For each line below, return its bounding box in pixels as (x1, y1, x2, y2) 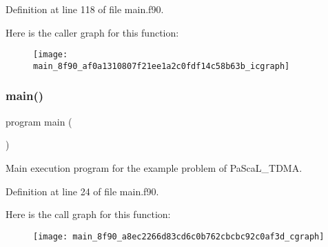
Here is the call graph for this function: (6, 207, 171, 221)
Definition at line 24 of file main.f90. (6, 184, 159, 198)
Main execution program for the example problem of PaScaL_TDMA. (6, 160, 303, 175)
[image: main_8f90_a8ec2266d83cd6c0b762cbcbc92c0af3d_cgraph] (33, 231, 325, 241)
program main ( (6, 114, 72, 128)
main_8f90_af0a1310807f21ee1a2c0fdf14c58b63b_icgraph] (33, 61, 290, 71)
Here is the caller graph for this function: (6, 25, 179, 39)
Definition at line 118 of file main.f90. (6, 2, 164, 16)
